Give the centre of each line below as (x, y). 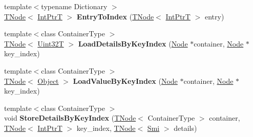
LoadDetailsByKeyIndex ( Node (133, 43)
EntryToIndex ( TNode (115, 16)
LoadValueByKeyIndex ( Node (125, 81)
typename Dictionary (74, 6)
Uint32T (51, 43)
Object (48, 81)
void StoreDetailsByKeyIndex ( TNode (70, 118)
